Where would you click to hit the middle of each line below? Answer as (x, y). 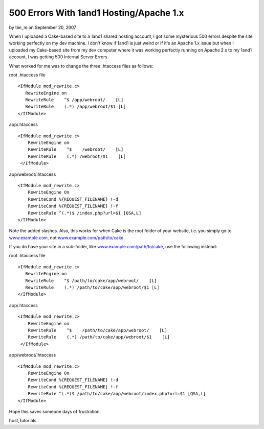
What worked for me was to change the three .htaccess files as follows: (81, 66)
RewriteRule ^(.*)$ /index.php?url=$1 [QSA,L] (85, 213)
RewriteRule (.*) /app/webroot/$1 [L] (76, 107)
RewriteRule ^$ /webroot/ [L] (76, 150)
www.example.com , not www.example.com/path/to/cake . (67, 238)
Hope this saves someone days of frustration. (55, 411)
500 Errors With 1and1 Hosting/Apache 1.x (97, 13)
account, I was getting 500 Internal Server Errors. (59, 57)
